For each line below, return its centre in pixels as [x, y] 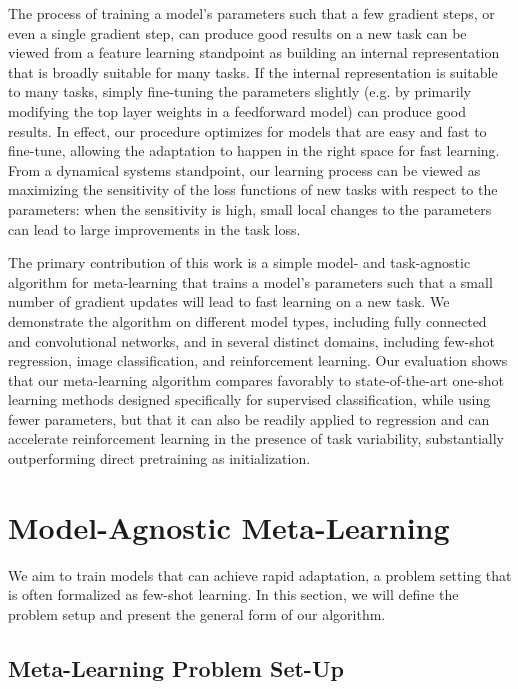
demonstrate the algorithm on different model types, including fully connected [247, 320]
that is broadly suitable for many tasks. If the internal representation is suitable [253, 71]
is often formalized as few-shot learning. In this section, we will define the [233, 594]
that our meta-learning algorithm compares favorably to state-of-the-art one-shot [256, 379]
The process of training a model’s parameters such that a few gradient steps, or [251, 13]
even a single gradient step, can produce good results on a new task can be [237, 32]
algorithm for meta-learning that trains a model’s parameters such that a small [250, 281]
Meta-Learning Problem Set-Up [176, 667]
